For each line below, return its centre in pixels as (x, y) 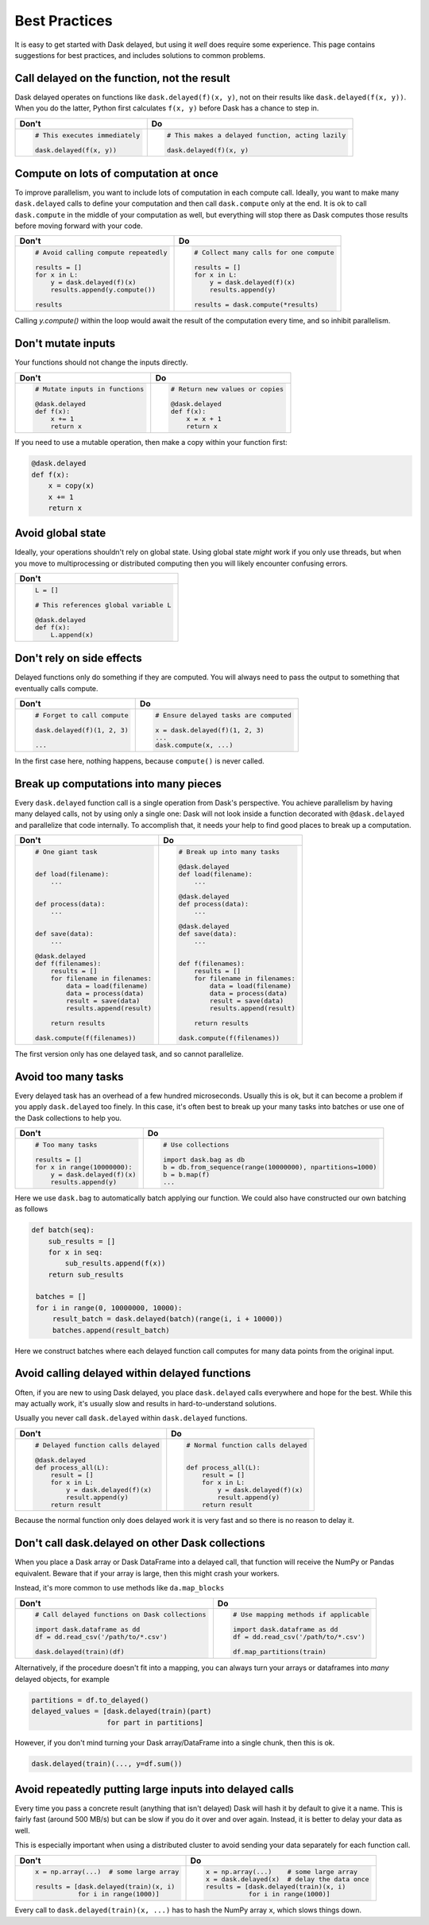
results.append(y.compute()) (103, 290)
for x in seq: (75, 1252)
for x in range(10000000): (83, 1167)
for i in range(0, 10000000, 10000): (109, 1308)
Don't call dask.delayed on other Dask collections (140, 1543)
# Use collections (196, 1144)
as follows (31, 1209)
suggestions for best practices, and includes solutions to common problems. (140, 55)
